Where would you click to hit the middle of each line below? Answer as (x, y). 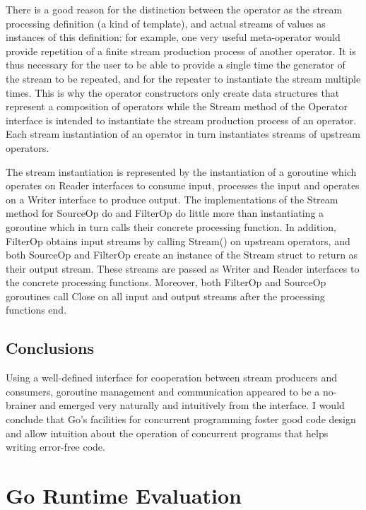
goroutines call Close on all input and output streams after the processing (165, 296)
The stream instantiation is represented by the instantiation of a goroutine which (181, 171)
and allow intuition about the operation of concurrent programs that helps (167, 433)
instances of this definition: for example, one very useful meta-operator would (173, 37)
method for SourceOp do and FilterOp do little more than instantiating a (165, 213)
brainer (21, 405)
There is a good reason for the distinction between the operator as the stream (174, 9)
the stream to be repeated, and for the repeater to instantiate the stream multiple (183, 78)
